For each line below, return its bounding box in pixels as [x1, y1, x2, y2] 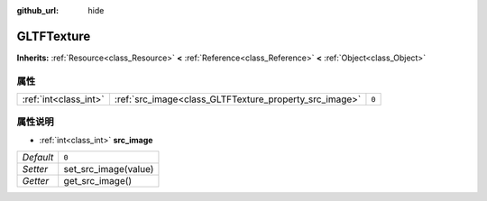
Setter [22, 163, 49, 176]
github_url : [16, 5, 59, 15]
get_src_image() [63, 175, 133, 187]
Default [22, 151, 54, 164]
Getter [22, 175, 50, 187]
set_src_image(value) [63, 163, 154, 176]
